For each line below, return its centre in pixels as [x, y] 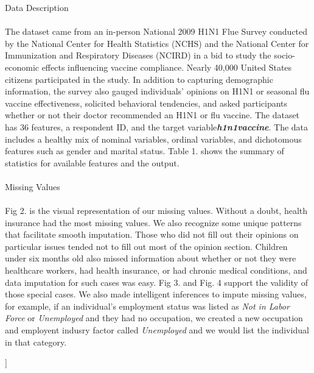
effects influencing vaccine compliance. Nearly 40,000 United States [167, 67]
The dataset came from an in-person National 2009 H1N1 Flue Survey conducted [156, 31]
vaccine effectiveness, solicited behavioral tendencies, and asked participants [146, 103]
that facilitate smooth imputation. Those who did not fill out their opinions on [152, 234]
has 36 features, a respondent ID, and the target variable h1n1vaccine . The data [157, 126]
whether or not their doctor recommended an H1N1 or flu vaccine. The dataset [152, 115]
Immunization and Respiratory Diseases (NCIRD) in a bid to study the [138, 55]
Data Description [37, 7]
